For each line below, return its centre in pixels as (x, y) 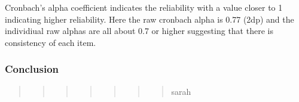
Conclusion (32, 69)
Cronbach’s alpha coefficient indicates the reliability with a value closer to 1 (144, 7)
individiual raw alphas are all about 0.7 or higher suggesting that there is (139, 31)
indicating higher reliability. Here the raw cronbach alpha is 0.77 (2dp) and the (149, 19)
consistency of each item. (51, 42)
